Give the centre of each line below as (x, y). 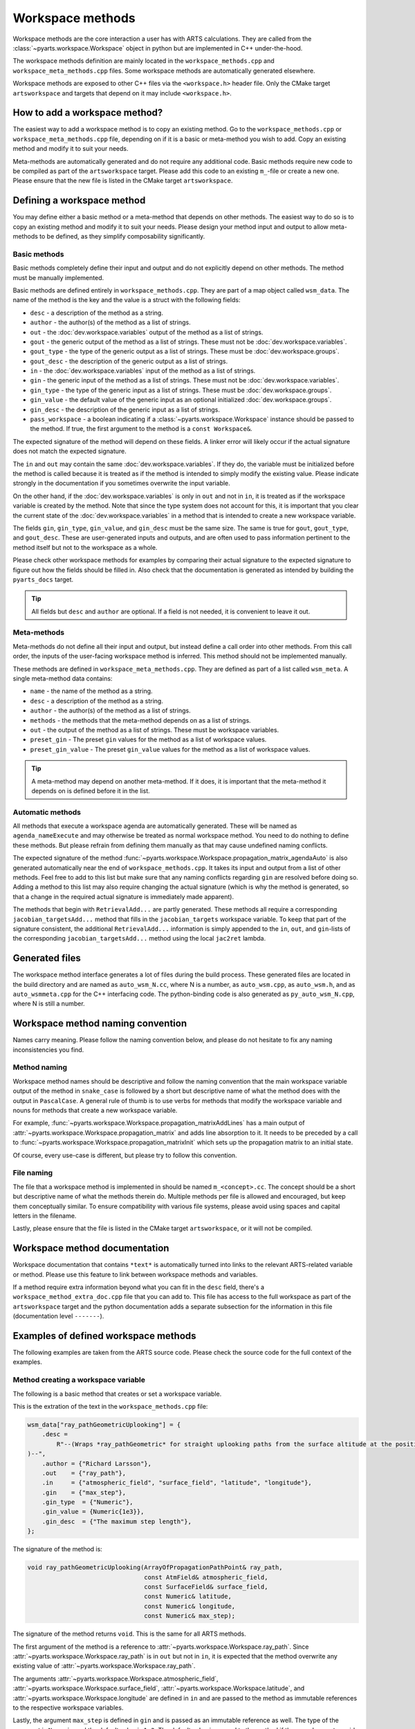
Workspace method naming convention (100, 1024)
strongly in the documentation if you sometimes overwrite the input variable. (122, 483)
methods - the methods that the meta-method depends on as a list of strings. (141, 720)
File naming (33, 1173)
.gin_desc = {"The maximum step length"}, (117, 1521)
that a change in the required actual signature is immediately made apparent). (123, 896)
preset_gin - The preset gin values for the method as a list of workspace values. (148, 739)
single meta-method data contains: (63, 678)
